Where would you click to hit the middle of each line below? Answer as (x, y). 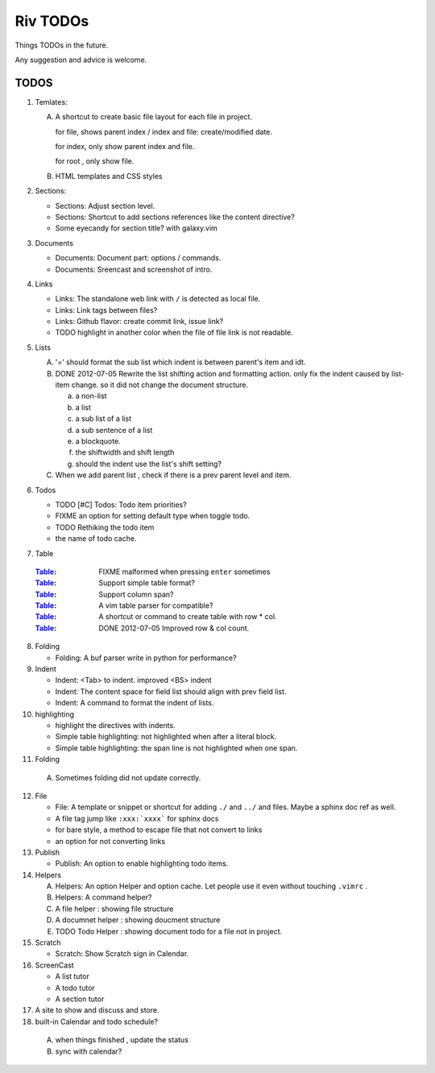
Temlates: (51, 102)
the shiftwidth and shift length (125, 452)
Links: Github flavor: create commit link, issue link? (139, 322)
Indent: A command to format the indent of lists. (135, 703)
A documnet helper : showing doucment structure (138, 920)
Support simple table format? (147, 583)
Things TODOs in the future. (62, 45)
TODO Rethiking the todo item (105, 527)
